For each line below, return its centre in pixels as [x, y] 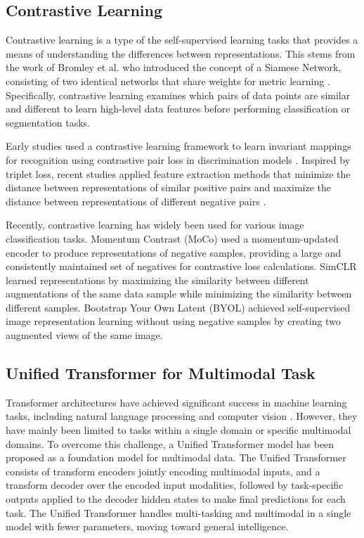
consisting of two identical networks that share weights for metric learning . [168, 81]
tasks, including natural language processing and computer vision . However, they [182, 416]
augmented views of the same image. [84, 335]
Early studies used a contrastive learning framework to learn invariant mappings [178, 146]
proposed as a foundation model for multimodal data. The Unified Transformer [176, 457]
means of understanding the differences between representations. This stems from [181, 53]
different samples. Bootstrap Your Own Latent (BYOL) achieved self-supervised [178, 307]
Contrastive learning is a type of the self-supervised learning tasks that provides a [182, 40]
